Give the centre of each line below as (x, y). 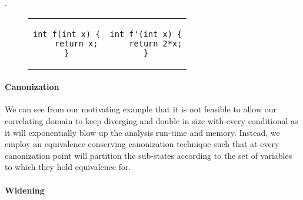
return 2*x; (156, 43)
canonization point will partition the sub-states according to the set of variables (149, 155)
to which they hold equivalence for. (68, 167)
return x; (76, 43)
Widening (25, 190)
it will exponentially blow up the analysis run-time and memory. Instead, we (142, 132)
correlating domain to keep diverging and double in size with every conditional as (151, 120)
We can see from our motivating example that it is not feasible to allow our (141, 109)
